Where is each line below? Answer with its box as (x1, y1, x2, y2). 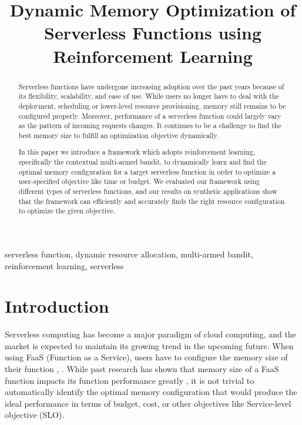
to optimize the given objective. (18, 206, 115, 216)
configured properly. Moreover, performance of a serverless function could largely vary (18, 111, 281, 121)
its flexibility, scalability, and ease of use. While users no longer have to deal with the (18, 91, 279, 101)
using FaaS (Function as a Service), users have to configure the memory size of (5, 351, 288, 363)
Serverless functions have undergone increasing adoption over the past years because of (18, 81, 284, 91)
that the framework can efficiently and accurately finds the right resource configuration (18, 196, 285, 206)
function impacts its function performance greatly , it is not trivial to (5, 374, 254, 386)
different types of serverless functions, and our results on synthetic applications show (18, 186, 277, 196)
